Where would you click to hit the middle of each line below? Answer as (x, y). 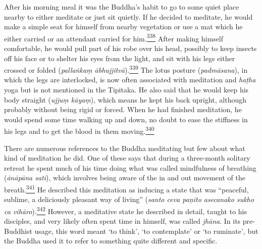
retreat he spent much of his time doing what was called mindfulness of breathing (130, 167)
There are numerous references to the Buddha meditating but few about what (125, 148)
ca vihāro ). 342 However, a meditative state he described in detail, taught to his (126, 210)
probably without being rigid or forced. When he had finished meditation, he (123, 109)
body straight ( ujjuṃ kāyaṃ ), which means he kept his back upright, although (125, 99)
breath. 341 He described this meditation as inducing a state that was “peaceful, (126, 189)
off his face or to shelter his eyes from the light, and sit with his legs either (120, 58)
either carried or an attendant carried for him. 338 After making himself (114, 37)
